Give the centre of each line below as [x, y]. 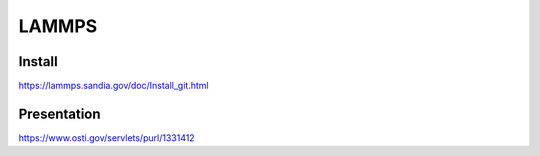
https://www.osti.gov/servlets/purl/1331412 [106, 137]
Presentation [59, 113]
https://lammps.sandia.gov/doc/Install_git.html [113, 86]
